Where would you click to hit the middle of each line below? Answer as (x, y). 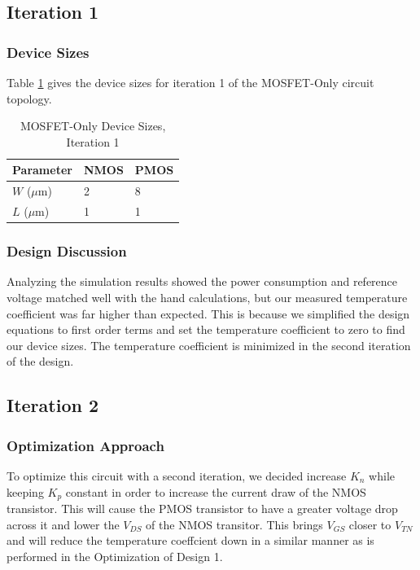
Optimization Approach (85, 445)
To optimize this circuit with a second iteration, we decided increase (177, 475)
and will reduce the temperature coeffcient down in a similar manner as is (190, 540)
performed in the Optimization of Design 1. (115, 556)
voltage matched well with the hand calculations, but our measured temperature (207, 297)
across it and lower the (63, 524)
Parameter (42, 170)
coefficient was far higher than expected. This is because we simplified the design (208, 313)
